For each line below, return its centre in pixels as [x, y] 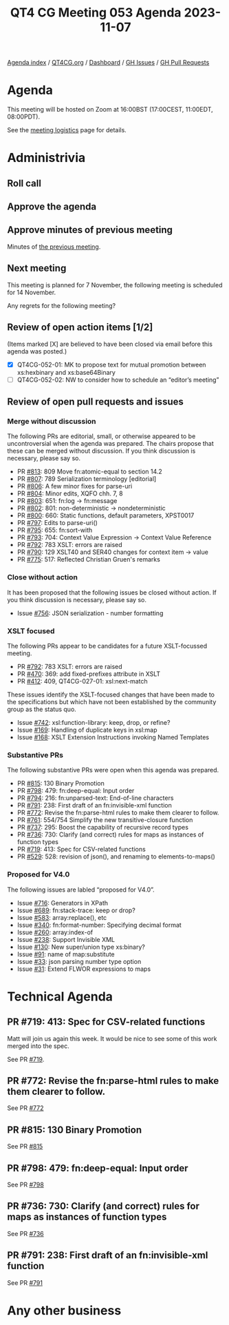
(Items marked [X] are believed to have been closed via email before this [110, 344]
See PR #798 [26, 1184]
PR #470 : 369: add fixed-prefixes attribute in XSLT [89, 674]
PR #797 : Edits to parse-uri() [57, 523]
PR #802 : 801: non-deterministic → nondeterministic [91, 509]
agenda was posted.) [37, 351]
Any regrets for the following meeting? [61, 305]
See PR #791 [25, 1282]
